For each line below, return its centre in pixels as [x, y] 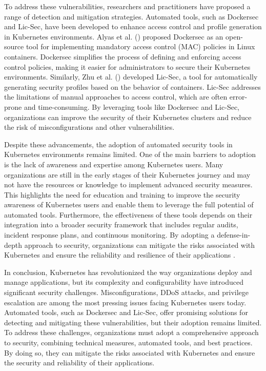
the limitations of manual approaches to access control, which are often [116, 97]
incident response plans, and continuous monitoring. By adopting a [109, 235]
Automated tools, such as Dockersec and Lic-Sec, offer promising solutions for [126, 312]
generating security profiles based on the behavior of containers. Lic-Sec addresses [132, 86]
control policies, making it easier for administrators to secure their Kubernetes [127, 66]
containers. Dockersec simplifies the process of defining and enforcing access [123, 56]
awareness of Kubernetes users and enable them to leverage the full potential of [129, 204]
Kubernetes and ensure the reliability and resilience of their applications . [120, 255]
